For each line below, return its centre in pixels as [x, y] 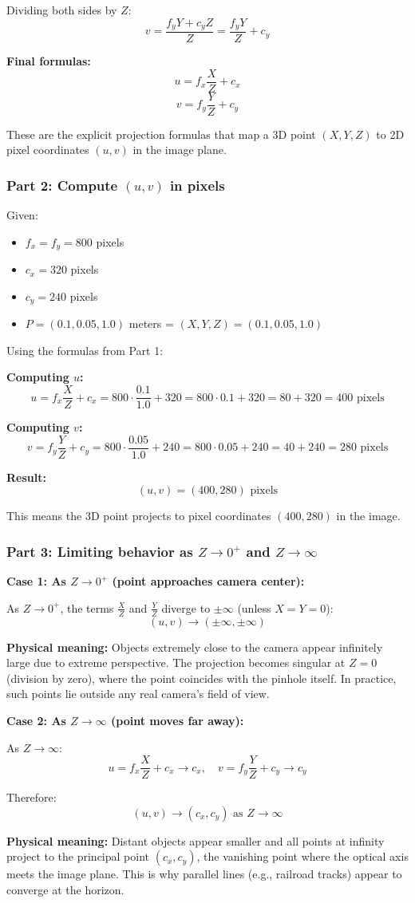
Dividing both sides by [62, 10]
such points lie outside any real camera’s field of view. [138, 694]
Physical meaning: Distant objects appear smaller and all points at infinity [196, 840]
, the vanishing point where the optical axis [302, 856]
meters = [151, 323]
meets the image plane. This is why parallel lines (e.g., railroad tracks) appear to [204, 874]
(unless [254, 607]
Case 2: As [36, 720]
